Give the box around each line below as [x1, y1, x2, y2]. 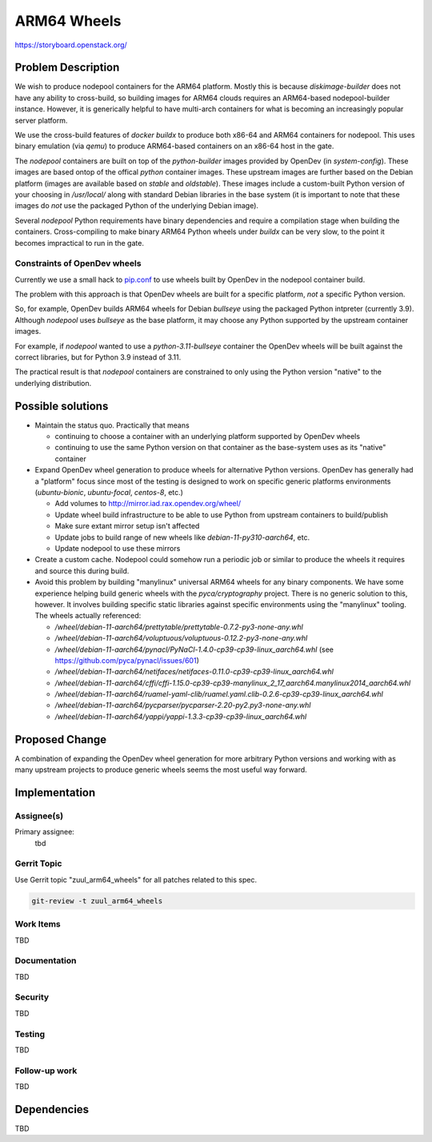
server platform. [14, 115, 68, 125]
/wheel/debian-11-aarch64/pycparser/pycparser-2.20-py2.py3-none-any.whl [54, 701, 311, 710]
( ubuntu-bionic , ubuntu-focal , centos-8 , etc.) [34, 488, 184, 497]
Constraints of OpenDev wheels [14, 258, 142, 269]
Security [14, 991, 50, 1003]
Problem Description [14, 61, 120, 74]
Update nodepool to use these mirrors [54, 544, 181, 553]
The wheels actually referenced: [34, 611, 142, 621]
